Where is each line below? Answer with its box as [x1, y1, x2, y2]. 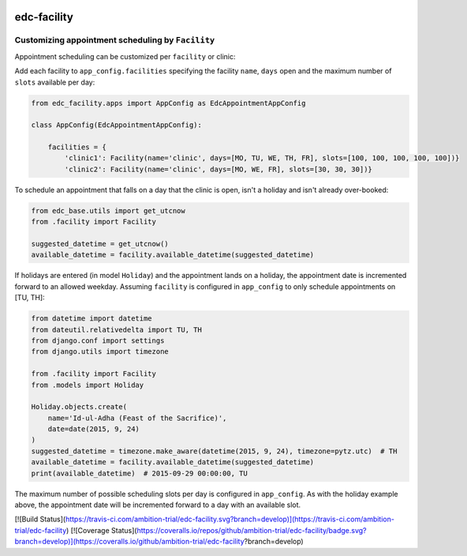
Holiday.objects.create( [31, 403, 128, 411]
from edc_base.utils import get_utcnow [31, 206, 185, 215]
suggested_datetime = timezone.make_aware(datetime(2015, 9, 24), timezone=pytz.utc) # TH [31, 446, 398, 456]
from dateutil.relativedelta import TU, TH [31, 325, 203, 334]
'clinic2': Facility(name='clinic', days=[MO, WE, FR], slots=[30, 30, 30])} [64, 164, 372, 174]
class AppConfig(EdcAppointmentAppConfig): [31, 121, 203, 130]
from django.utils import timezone [31, 347, 169, 356]
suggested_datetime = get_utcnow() [31, 239, 169, 249]
